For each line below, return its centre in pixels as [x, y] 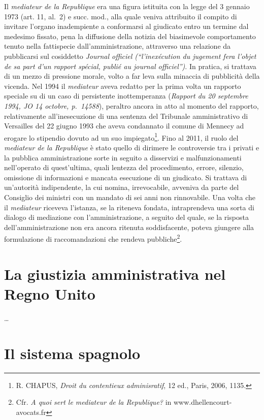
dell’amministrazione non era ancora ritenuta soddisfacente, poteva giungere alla [129, 227]
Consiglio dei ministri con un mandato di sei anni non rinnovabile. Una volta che [130, 197]
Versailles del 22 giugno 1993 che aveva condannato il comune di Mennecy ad [124, 126]
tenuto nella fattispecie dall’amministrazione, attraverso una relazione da [118, 46]
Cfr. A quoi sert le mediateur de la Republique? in [94, 402]
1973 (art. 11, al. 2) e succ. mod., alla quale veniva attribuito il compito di [121, 16]
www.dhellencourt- [203, 402]
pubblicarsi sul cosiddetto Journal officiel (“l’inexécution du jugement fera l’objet [130, 56]
